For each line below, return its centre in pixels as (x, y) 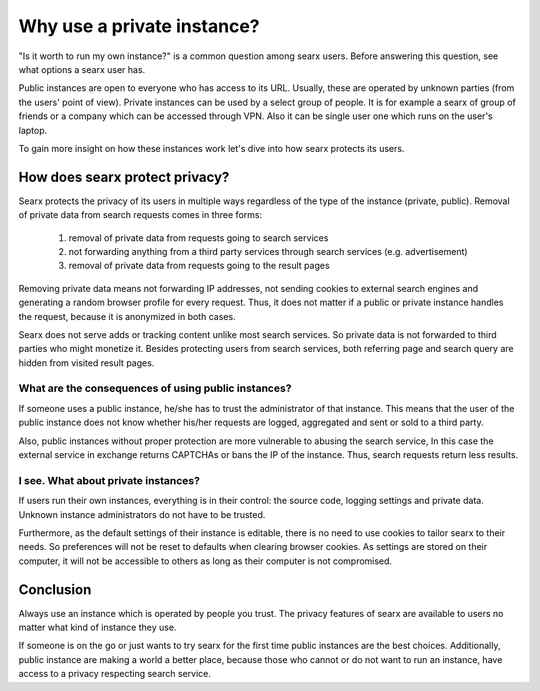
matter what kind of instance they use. (97, 627)
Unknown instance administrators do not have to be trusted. (142, 514)
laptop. (33, 130)
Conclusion (55, 589)
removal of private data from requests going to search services (198, 237)
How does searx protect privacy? (124, 176)
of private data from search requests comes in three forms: (140, 215)
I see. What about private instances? (109, 480)
